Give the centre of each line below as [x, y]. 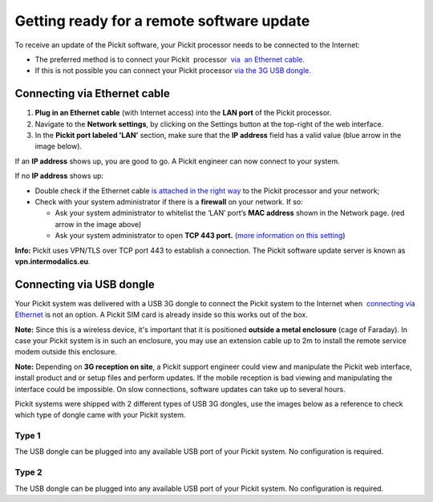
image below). [59, 146]
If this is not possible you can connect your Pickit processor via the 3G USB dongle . [173, 71]
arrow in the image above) [98, 224]
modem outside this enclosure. [66, 352]
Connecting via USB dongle [85, 284]
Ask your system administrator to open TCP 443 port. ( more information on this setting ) [200, 236]
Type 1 [28, 435]
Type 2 [28, 472]
